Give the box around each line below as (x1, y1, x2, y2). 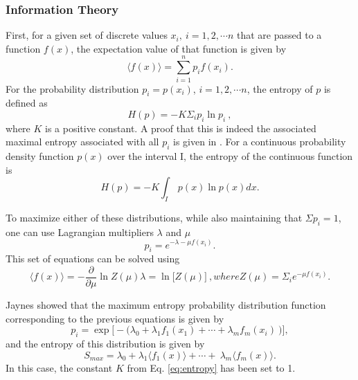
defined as (6, 96, 48, 110)
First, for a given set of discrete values (6, 28, 168, 42)
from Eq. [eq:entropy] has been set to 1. (127, 360, 296, 374)
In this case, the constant (6, 360, 113, 374)
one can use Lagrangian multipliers (6, 224, 154, 239)
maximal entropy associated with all (6, 134, 159, 149)
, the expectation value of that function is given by (71, 41, 287, 55)
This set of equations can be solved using (6, 251, 180, 266)
